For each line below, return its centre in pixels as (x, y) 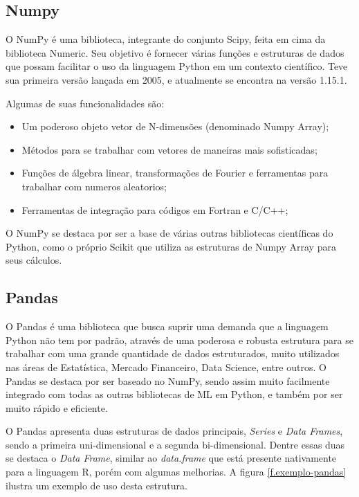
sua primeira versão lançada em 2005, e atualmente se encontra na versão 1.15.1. (176, 79)
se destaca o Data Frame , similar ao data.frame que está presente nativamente (171, 458)
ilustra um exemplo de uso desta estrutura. (96, 485)
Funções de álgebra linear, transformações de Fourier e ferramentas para (175, 173)
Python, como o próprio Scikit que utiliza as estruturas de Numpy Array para (171, 246)
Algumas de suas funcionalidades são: (85, 103)
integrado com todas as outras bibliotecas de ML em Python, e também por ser (174, 394)
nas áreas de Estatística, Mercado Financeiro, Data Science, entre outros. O (166, 367)
